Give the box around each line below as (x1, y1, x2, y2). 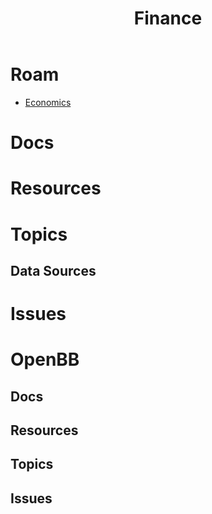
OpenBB (10, 348, 80, 371)
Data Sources (10, 262, 97, 279)
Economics (24, 96, 72, 108)
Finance (133, 7, 203, 30)
